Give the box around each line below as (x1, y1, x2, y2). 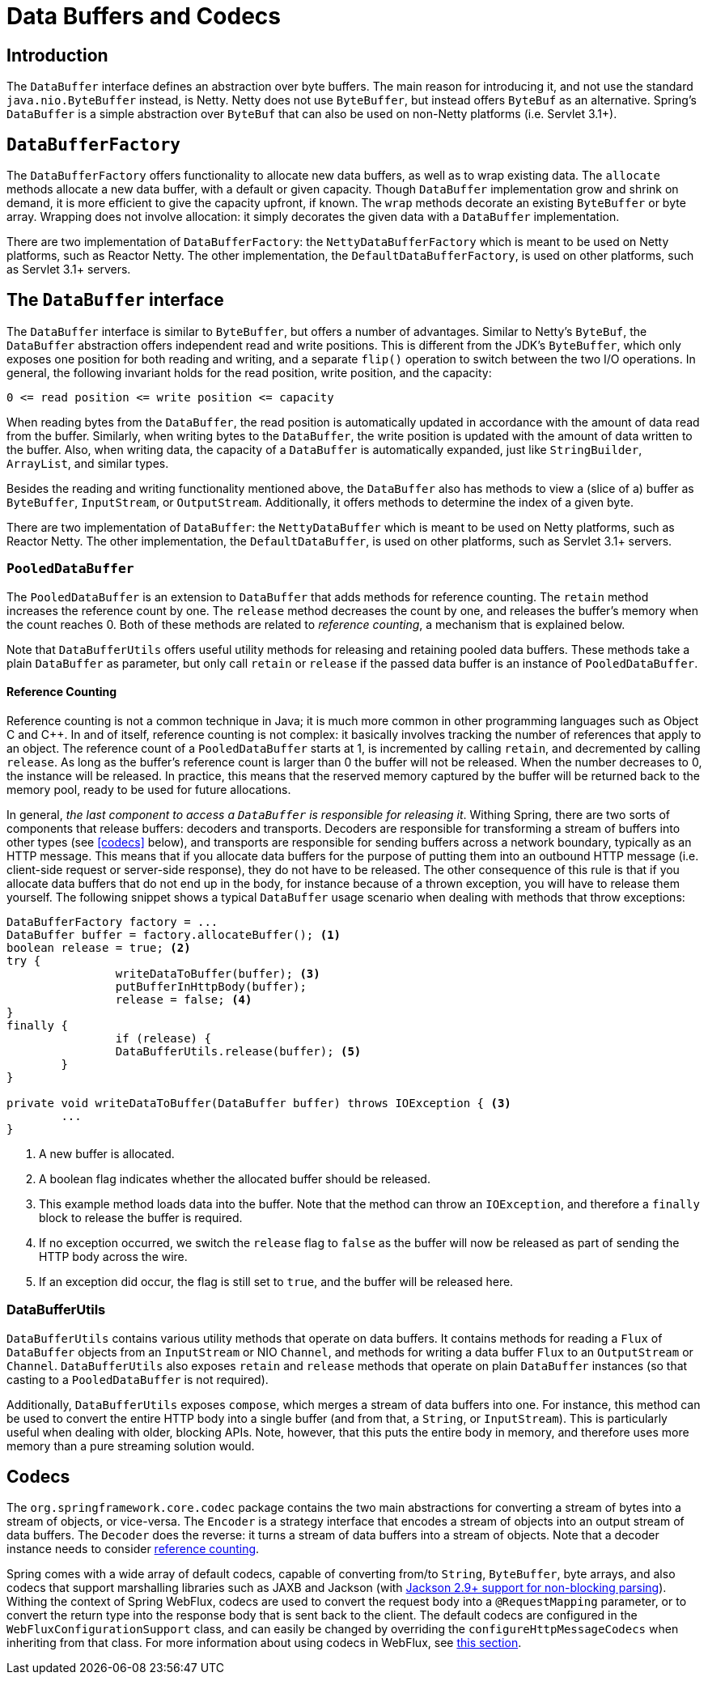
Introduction (6, 45, 108, 66)
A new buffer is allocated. (39, 1146, 175, 1161)
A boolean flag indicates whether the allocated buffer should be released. (39, 1171, 430, 1186)
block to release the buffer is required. (39, 1210, 243, 1225)
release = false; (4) (115, 992, 252, 1006)
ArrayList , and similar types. (6, 456, 169, 470)
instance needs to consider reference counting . (6, 1542, 260, 1556)
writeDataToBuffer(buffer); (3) (115, 966, 320, 980)
